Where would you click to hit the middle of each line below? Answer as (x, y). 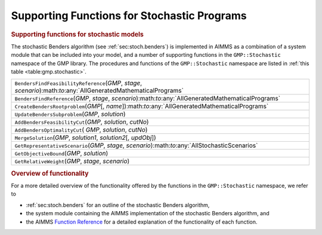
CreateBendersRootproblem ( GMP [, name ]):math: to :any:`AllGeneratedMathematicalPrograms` (142, 106)
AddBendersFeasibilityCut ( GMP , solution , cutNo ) (82, 122)
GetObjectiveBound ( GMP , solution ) (61, 154)
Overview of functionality (50, 173)
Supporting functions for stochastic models (78, 34)
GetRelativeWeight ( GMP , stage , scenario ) (72, 161)
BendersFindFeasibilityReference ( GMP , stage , (78, 83)
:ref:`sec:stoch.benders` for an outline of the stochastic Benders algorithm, (118, 205)
